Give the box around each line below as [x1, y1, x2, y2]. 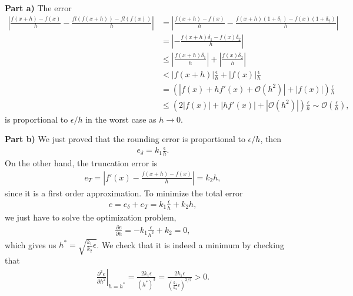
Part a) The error [5, 2, 72, 14]
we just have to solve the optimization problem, [5, 211, 176, 223]
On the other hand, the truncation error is [5, 157, 158, 169]
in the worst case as [85, 113, 156, 125]
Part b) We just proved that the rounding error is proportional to [5, 133, 245, 145]
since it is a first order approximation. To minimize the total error [5, 186, 243, 199]
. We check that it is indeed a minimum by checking [96, 238, 284, 251]
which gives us [5, 238, 56, 251]
